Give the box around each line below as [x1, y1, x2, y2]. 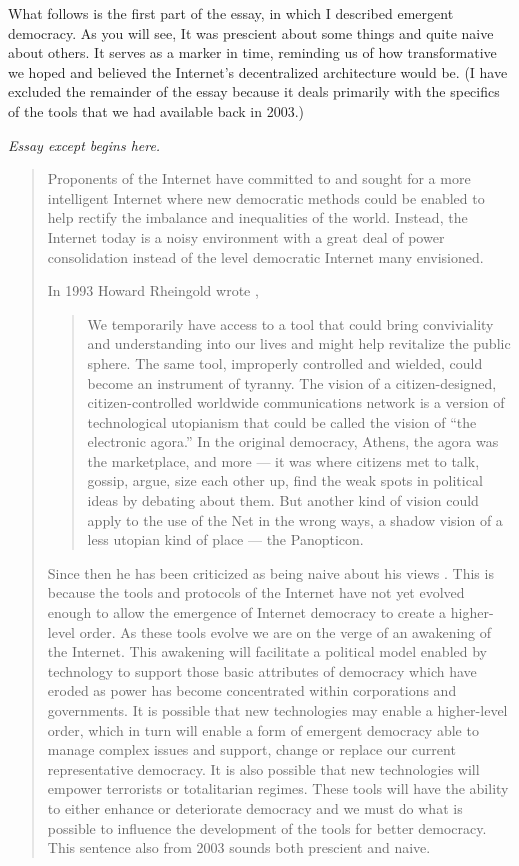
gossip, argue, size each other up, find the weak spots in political [87, 470, 483, 491]
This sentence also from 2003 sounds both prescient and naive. [47, 837, 431, 858]
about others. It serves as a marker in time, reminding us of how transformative [8, 42, 497, 63]
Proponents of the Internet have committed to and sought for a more [47, 168, 471, 189]
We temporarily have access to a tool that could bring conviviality [87, 313, 494, 334]
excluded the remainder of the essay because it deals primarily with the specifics [8, 81, 500, 102]
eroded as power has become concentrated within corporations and [47, 680, 457, 701]
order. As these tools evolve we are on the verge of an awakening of [79, 621, 492, 642]
